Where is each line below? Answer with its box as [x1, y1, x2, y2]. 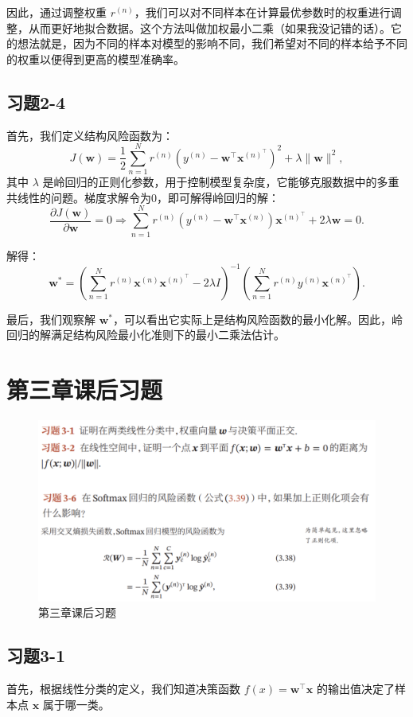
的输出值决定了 [316, 680, 395, 697]
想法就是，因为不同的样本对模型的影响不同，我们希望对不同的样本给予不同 [17, 35, 407, 52]
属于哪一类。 [42, 696, 110, 712]
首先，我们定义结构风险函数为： [6, 127, 173, 143]
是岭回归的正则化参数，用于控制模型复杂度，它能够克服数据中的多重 [42, 173, 399, 190]
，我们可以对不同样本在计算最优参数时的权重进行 [134, 4, 391, 20]
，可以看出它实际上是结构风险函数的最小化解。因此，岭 [113, 310, 403, 327]
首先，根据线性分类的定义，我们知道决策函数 [6, 680, 240, 697]
